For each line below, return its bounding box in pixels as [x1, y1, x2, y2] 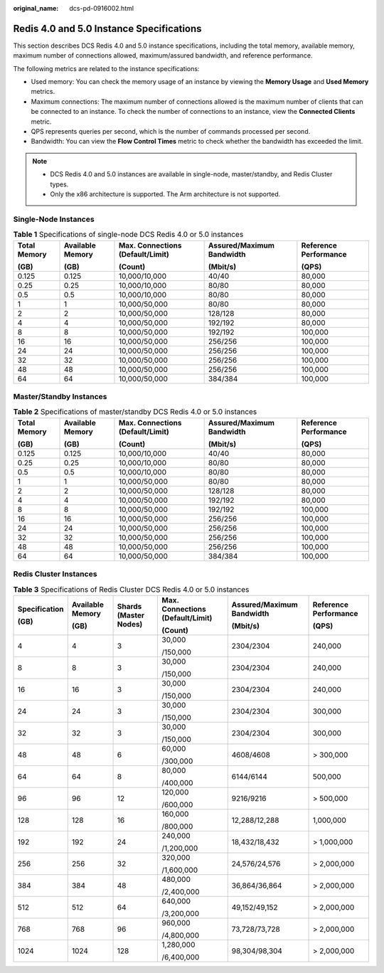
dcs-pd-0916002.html [69, 4, 134, 12]
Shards [117, 601, 142, 611]
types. [50, 180, 69, 188]
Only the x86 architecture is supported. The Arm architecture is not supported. [50, 189, 281, 198]
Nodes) [117, 619, 143, 629]
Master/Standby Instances [13, 391, 107, 401]
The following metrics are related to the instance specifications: [13, 64, 200, 73]
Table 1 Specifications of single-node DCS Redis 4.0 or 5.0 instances [13, 230, 244, 240]
